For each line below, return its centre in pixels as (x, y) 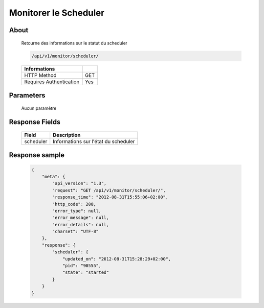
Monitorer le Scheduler (57, 13)
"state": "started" (86, 272)
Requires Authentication (52, 82)
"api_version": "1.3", (79, 183)
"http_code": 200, (74, 204)
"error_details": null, (81, 225)
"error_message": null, (81, 218)
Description (67, 135)
